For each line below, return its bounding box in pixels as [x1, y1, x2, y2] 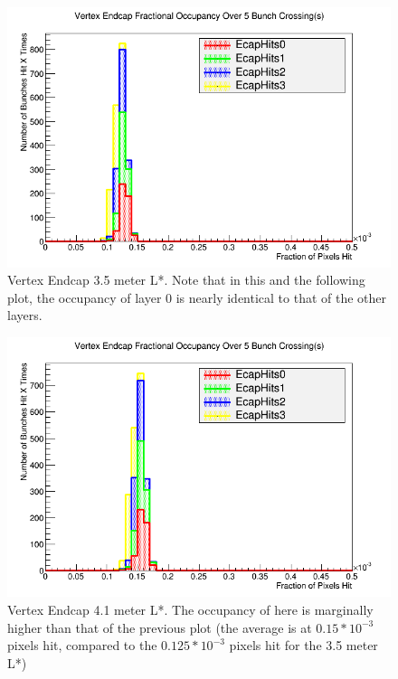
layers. [7, 306, 43, 325]
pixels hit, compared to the [7, 636, 157, 655]
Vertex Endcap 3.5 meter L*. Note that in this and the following [7, 270, 365, 289]
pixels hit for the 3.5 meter [229, 636, 378, 655]
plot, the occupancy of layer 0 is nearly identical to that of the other [7, 288, 387, 306]
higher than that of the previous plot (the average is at [7, 618, 312, 637]
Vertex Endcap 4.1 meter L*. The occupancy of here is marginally [7, 600, 374, 619]
